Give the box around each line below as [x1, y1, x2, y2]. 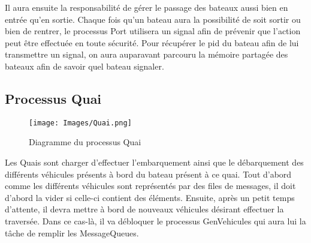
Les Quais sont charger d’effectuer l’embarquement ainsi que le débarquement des [5, 156, 304, 169]
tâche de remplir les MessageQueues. [5, 226, 139, 239]
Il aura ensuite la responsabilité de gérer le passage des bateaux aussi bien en [5, 1, 288, 13]
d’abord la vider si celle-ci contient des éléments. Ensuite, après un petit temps [5, 191, 295, 203]
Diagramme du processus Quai [29, 136, 141, 148]
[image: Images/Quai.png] [29, 118, 132, 127]
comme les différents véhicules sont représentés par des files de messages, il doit [5, 179, 296, 192]
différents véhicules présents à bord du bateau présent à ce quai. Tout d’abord [5, 167, 292, 180]
